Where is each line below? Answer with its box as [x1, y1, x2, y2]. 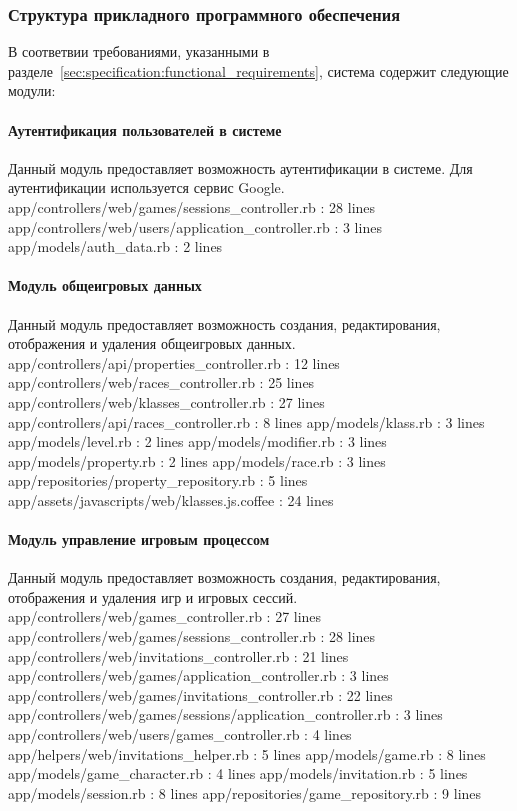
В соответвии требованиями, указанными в [8, 41, 270, 62]
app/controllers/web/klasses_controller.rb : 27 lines [8, 391, 325, 412]
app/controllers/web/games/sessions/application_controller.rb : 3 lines [8, 704, 443, 725]
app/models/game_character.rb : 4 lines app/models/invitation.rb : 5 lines [8, 763, 468, 784]
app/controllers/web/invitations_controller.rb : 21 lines [8, 645, 349, 666]
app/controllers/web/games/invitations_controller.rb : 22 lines [8, 684, 393, 705]
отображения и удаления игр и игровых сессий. [8, 586, 298, 607]
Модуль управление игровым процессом [8, 529, 270, 550]
